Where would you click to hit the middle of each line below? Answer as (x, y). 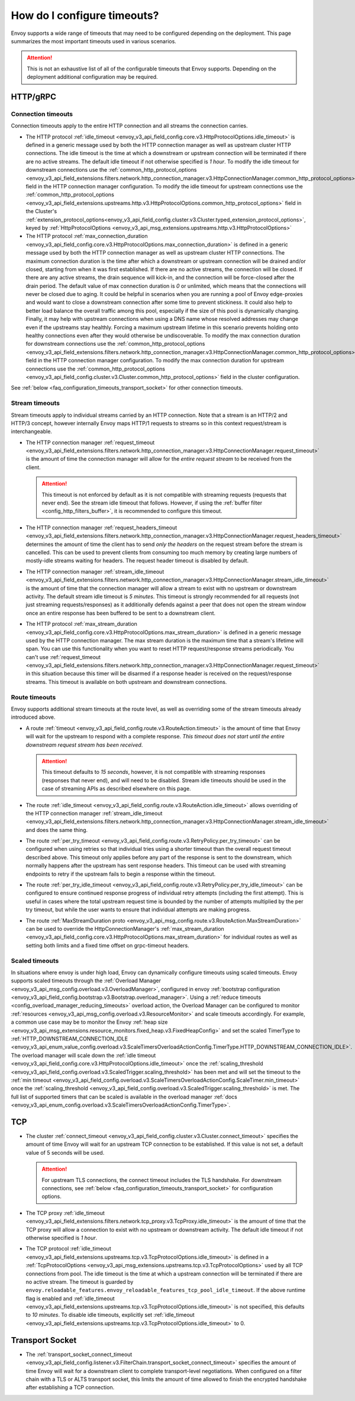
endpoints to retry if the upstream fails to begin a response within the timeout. (121, 874)
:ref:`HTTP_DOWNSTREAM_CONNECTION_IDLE (70, 1039)
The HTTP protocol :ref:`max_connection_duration (87, 236)
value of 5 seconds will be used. (65, 1152)
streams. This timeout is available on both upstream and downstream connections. (126, 682)
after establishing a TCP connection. (70, 1387)
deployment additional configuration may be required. (92, 77)
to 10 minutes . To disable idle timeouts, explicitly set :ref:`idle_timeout (110, 1315)
